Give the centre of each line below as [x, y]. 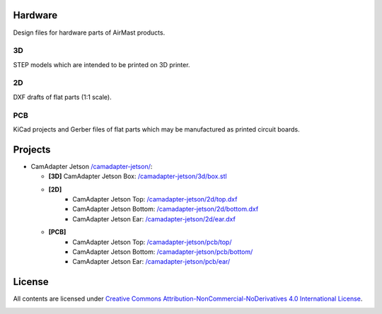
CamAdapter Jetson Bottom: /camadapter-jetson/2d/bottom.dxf [166, 209]
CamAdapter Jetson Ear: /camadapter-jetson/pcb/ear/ [151, 262]
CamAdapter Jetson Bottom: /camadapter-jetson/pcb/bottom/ [163, 252]
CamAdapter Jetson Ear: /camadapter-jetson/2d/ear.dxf [154, 219]
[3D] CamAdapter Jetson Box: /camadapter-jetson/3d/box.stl [138, 176]
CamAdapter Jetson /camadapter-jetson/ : [92, 166]
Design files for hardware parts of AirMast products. [89, 33]
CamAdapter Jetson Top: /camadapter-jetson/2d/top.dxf [155, 199]
